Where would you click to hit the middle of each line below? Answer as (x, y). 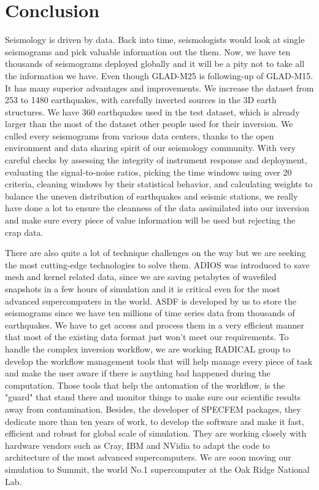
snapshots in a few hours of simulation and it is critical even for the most (143, 289)
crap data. (24, 232)
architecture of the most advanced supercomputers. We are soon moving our (148, 457)
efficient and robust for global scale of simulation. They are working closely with (156, 433)
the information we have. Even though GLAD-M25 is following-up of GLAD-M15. (159, 75)
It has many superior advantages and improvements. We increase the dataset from (159, 87)
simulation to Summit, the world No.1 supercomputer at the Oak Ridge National (157, 469)
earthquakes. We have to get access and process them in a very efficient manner (155, 325)
